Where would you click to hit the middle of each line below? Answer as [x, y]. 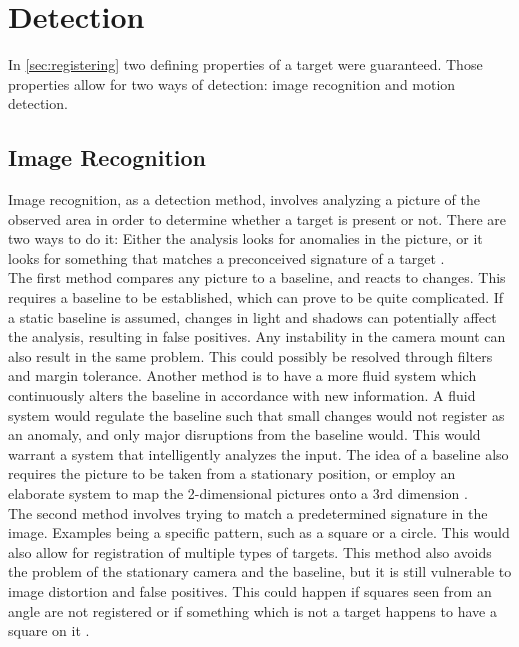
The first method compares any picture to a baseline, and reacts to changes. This [257, 277]
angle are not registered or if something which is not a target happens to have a [252, 610]
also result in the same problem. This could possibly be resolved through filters [250, 355]
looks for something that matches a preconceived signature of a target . [226, 257]
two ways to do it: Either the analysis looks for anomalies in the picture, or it [245, 238]
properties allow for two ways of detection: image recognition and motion [232, 83]
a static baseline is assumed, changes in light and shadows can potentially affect [252, 316]
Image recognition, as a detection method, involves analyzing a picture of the [244, 199]
